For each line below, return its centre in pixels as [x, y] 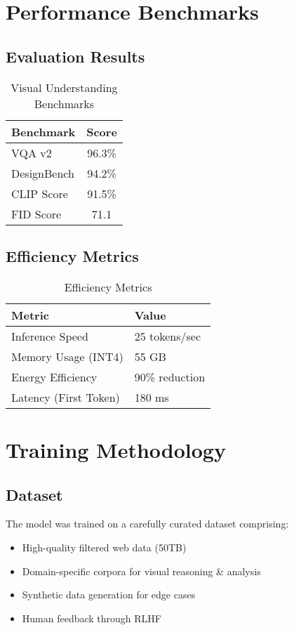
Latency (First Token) [66, 397]
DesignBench [43, 173]
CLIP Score [40, 193]
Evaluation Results [75, 56]
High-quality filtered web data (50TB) [104, 547]
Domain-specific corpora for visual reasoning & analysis [141, 571]
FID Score [36, 214]
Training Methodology [116, 449]
